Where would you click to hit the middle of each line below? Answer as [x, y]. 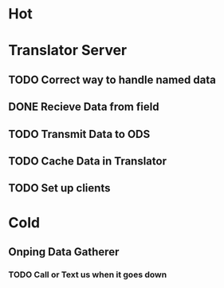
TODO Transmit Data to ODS [79, 134]
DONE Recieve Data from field [84, 107]
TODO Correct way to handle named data [112, 79]
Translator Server [68, 51]
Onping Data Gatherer [64, 252]
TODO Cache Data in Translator [88, 161]
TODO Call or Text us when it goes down [88, 274]
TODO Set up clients [59, 188]
